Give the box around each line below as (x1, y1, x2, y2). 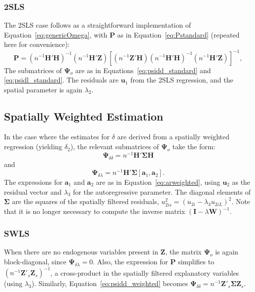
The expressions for (4, 177, 63, 187)
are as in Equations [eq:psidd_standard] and (75, 65, 211, 75)
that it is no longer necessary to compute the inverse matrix (4, 206, 185, 216)
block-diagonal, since (4, 256, 67, 266)
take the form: (172, 141, 216, 152)
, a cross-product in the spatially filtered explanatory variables (50, 267, 239, 278)
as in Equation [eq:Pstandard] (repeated (117, 29, 240, 40)
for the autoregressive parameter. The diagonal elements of (73, 186, 251, 197)
